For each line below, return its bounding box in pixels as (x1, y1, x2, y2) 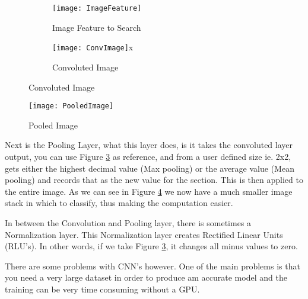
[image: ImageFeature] (52, 4, 142, 12)
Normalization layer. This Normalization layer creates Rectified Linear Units (5, 228, 283, 240)
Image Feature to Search (52, 21, 141, 33)
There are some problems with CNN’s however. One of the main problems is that (5, 259, 300, 272)
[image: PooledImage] (28, 102, 114, 111)
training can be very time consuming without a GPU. (5, 282, 200, 295)
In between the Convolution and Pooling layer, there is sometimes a (5, 216, 252, 229)
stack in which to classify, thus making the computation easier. (5, 197, 233, 209)
